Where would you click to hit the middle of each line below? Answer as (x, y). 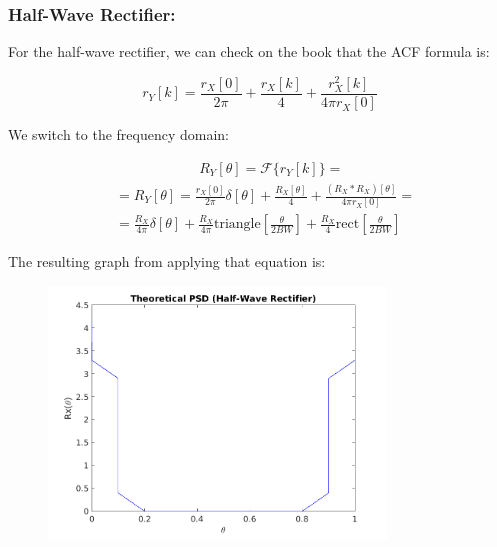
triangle (237, 224)
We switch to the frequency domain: (119, 134)
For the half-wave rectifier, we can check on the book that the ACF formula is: (249, 51)
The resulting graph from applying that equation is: (167, 261)
